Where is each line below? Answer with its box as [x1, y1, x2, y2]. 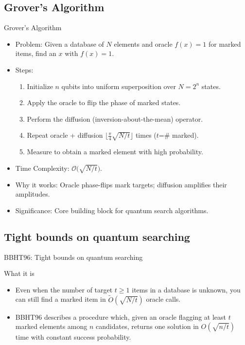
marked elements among [15, 321, 87, 331]
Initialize [27, 81, 53, 91]
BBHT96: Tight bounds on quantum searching [4, 252, 143, 262]
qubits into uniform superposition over [61, 81, 176, 91]
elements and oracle [114, 38, 173, 49]
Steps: [15, 64, 34, 74]
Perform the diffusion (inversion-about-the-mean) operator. [27, 113, 203, 124]
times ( [135, 130, 157, 140]
